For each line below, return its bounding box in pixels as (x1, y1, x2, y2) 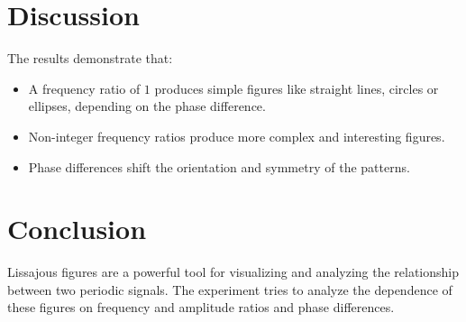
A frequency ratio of (28, 78, 141, 97)
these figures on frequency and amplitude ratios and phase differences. (7, 298, 395, 317)
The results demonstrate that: (7, 49, 173, 68)
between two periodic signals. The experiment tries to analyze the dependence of (7, 280, 452, 299)
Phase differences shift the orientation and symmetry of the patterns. (28, 157, 410, 176)
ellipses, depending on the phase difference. (28, 97, 266, 115)
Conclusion (7, 210, 147, 247)
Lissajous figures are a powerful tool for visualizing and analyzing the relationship (7, 262, 460, 281)
